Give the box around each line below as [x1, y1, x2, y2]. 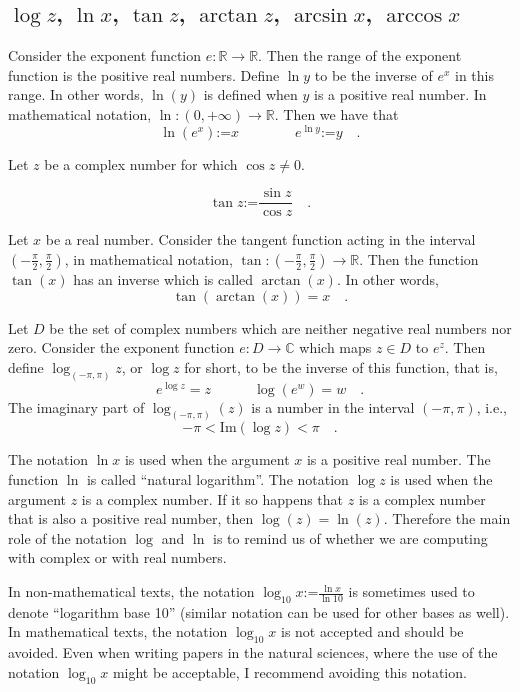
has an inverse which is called [73, 268, 254, 289]
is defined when [203, 84, 298, 105]
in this [455, 64, 494, 85]
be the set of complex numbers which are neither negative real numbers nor [49, 317, 512, 338]
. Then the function [359, 248, 479, 269]
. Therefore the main [383, 508, 511, 529]
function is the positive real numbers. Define [8, 64, 280, 85]
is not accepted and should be [280, 621, 464, 642]
